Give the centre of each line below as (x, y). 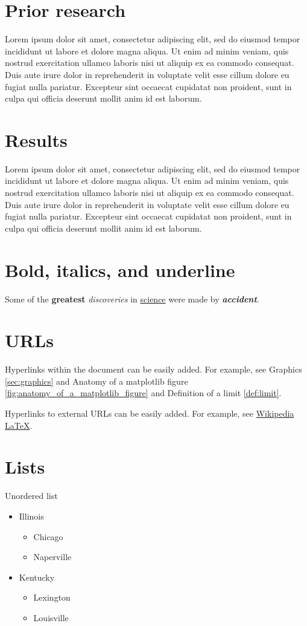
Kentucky (37, 577)
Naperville (52, 557)
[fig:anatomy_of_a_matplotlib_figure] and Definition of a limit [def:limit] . (143, 393)
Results (36, 139)
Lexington (52, 597)
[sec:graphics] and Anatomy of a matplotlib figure (97, 381)
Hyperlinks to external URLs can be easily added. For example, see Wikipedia (150, 413)
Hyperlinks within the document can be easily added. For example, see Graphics (153, 369)
